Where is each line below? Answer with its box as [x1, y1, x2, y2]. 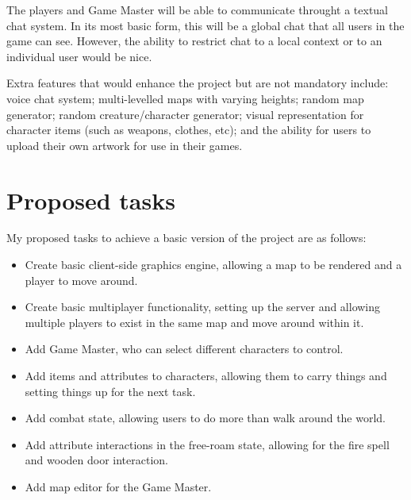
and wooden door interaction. [25, 452, 168, 468]
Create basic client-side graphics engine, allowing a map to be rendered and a [25, 256, 402, 273]
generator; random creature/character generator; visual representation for [6, 106, 364, 122]
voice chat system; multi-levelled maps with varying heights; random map [6, 90, 364, 106]
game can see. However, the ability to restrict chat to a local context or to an [6, 33, 382, 49]
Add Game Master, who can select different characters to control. [25, 340, 344, 357]
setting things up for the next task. [25, 383, 196, 399]
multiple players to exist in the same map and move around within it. [25, 313, 364, 330]
